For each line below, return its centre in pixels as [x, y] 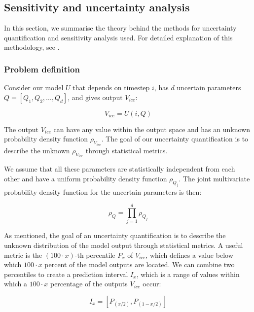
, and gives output [95, 97]
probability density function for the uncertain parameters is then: [103, 191]
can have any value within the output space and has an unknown [152, 129]
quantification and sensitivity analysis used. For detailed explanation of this [118, 37]
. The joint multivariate [214, 178]
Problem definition [42, 69]
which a [16, 284]
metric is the [23, 255]
